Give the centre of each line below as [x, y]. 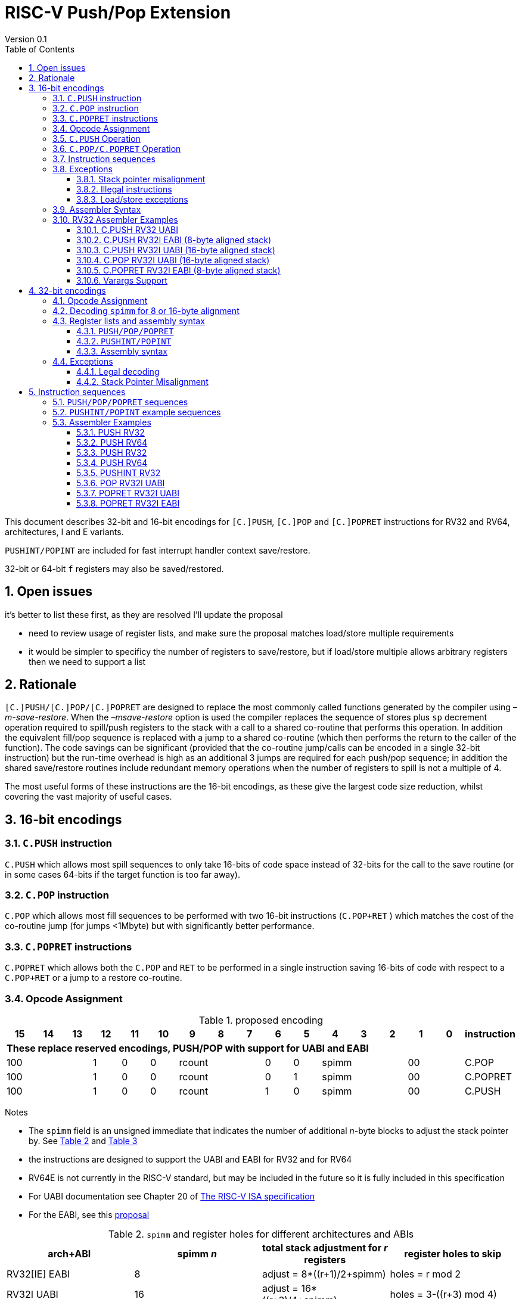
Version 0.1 [26, 39]
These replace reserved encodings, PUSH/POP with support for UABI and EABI [188, 1048]
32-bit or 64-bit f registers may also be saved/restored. [114, 568]
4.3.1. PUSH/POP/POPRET [125, 331]
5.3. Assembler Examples [102, 422]
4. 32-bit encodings [67, 290]
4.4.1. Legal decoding [118, 371]
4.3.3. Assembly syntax [122, 351]
